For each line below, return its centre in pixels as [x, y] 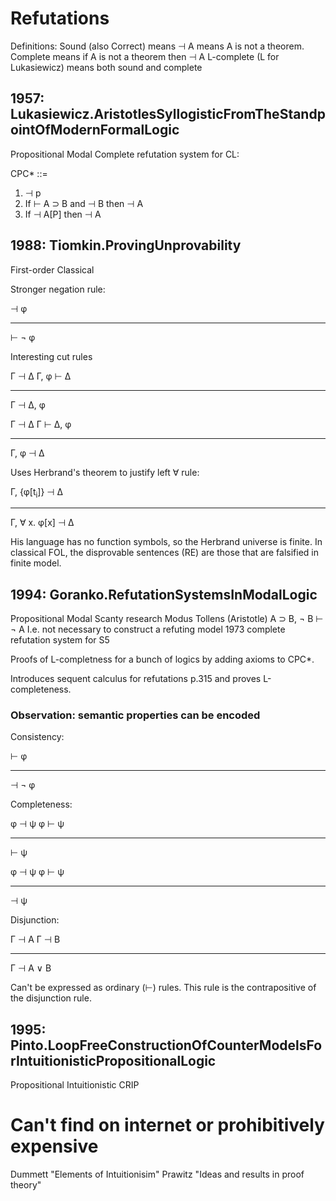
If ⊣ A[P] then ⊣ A [63, 214]
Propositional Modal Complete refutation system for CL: [125, 154]
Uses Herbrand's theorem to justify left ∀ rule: [105, 472]
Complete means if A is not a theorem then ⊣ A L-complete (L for [145, 56]
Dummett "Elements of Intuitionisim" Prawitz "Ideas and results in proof [157, 1174]
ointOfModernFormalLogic [95, 130]
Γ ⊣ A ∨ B [31, 968]
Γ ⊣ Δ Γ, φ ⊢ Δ [41, 376]
